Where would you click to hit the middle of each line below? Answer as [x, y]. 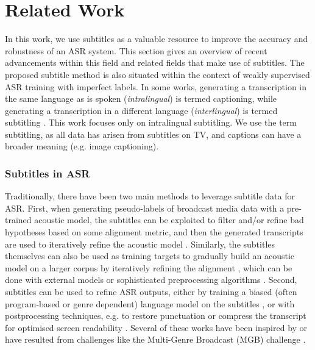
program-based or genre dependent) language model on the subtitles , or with [150, 303]
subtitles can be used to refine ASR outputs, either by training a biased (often [151, 292]
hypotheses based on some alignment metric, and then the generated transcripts [154, 232]
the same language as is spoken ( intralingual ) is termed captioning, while [141, 98]
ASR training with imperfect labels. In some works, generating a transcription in [156, 86]
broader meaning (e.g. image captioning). [82, 146]
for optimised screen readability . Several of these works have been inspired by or [156, 327]
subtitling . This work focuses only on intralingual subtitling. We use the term [151, 122]
